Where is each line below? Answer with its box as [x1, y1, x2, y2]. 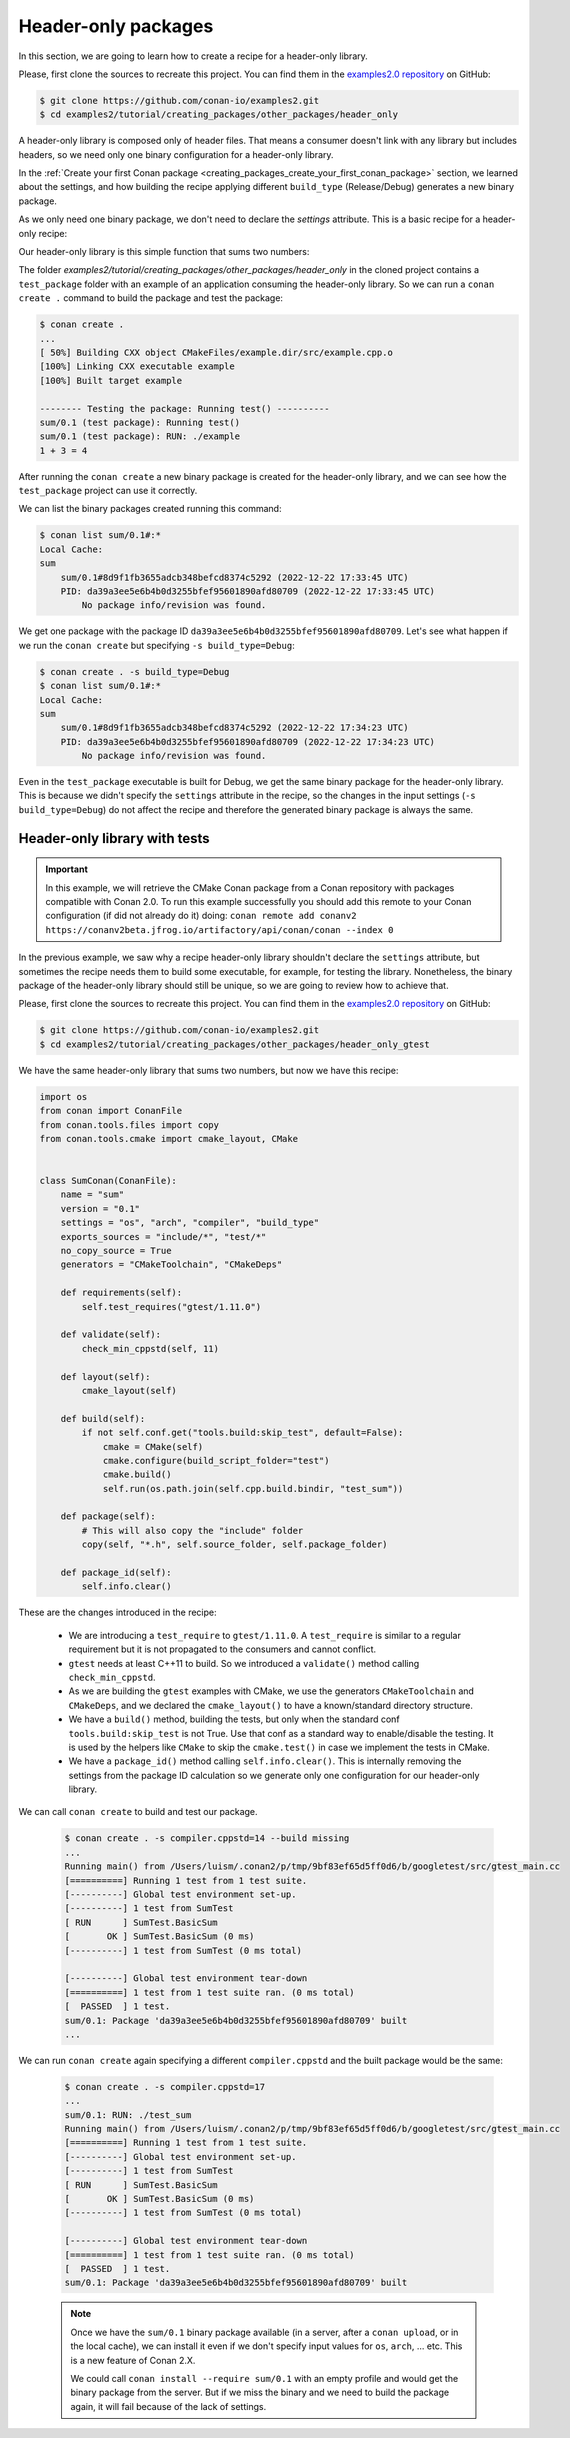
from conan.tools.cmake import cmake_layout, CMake [39, 1133, 299, 1144]
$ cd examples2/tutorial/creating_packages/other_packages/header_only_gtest [39, 1038, 430, 1050]
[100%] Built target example [39, 375, 183, 386]
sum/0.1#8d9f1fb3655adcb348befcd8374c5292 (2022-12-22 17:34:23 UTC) [60, 722, 409, 734]
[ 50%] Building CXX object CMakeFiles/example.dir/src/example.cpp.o [39, 346, 394, 358]
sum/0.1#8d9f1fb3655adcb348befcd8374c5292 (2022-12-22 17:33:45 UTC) [60, 571, 409, 583]
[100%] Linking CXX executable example [39, 361, 235, 372]
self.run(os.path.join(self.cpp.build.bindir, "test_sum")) [102, 1483, 404, 1494]
